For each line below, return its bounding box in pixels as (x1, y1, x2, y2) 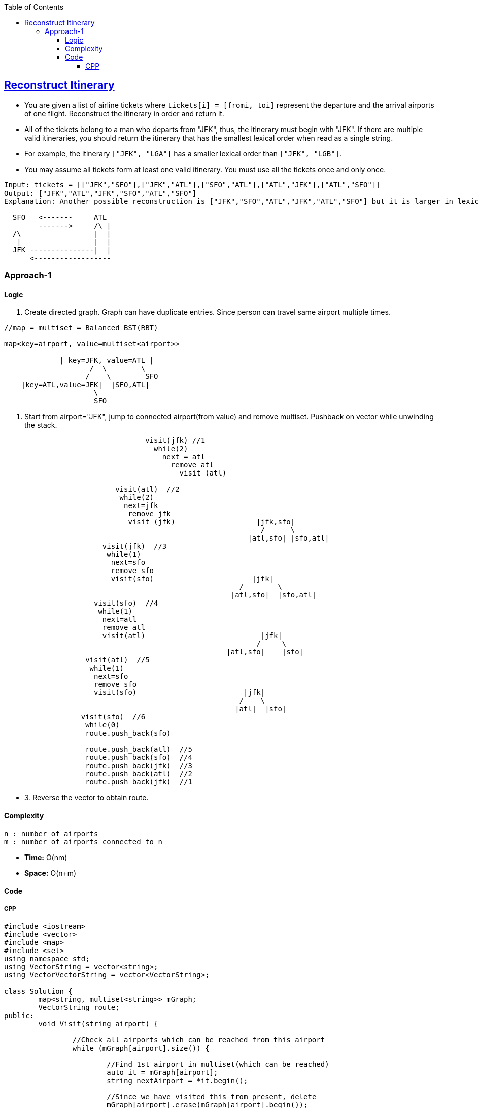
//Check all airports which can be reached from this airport (72, 1036, 325, 1044)
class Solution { (4, 987, 73, 996)
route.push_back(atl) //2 (85, 770, 192, 778)
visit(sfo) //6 (81, 713, 146, 721)
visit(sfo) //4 (94, 599, 158, 608)
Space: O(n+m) (24, 868, 77, 877)
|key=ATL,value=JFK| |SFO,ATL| (21, 381, 150, 389)
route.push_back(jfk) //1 (85, 778, 192, 786)
